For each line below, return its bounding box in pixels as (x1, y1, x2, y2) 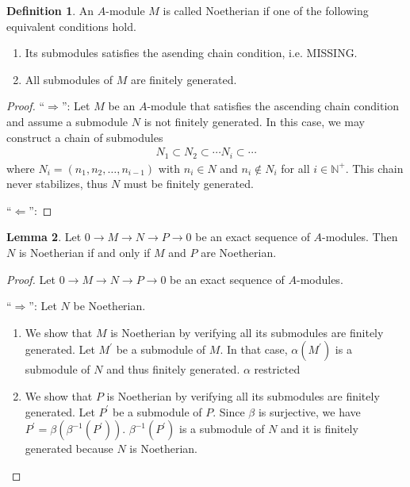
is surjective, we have (258, 403, 361, 420)
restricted (254, 361, 301, 378)
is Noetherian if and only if (18, 244, 151, 261)
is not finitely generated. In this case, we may (144, 113, 365, 129)
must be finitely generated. (124, 175, 254, 192)
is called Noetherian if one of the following (163, 2, 369, 18)
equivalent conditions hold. (6, 17, 136, 34)
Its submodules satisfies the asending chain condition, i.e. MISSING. (25, 44, 358, 61)
